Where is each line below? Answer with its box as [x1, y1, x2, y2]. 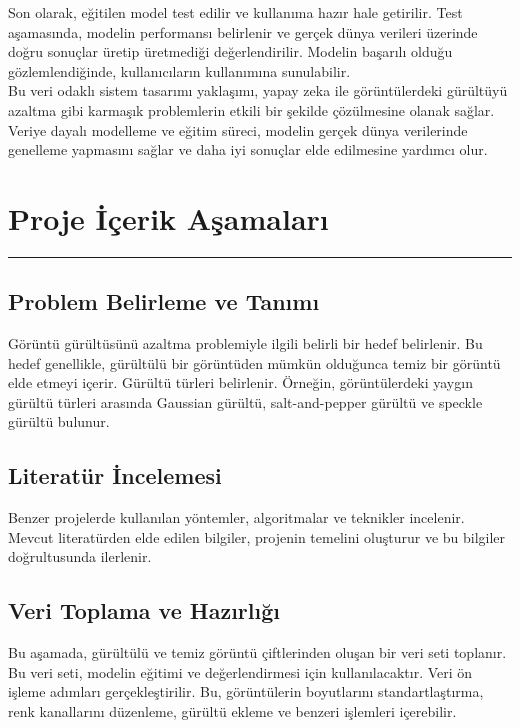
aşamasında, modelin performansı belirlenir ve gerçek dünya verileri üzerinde [8, 21, 478, 42]
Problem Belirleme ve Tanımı [8, 286, 320, 317]
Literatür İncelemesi [8, 460, 222, 491]
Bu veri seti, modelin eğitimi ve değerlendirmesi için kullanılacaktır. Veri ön [8, 661, 473, 682]
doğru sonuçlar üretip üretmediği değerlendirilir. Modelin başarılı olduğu [8, 41, 453, 62]
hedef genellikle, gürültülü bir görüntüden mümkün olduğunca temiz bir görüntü [8, 352, 501, 373]
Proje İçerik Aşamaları [8, 197, 329, 238]
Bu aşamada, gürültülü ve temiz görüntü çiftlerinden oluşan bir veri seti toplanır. [8, 642, 507, 663]
